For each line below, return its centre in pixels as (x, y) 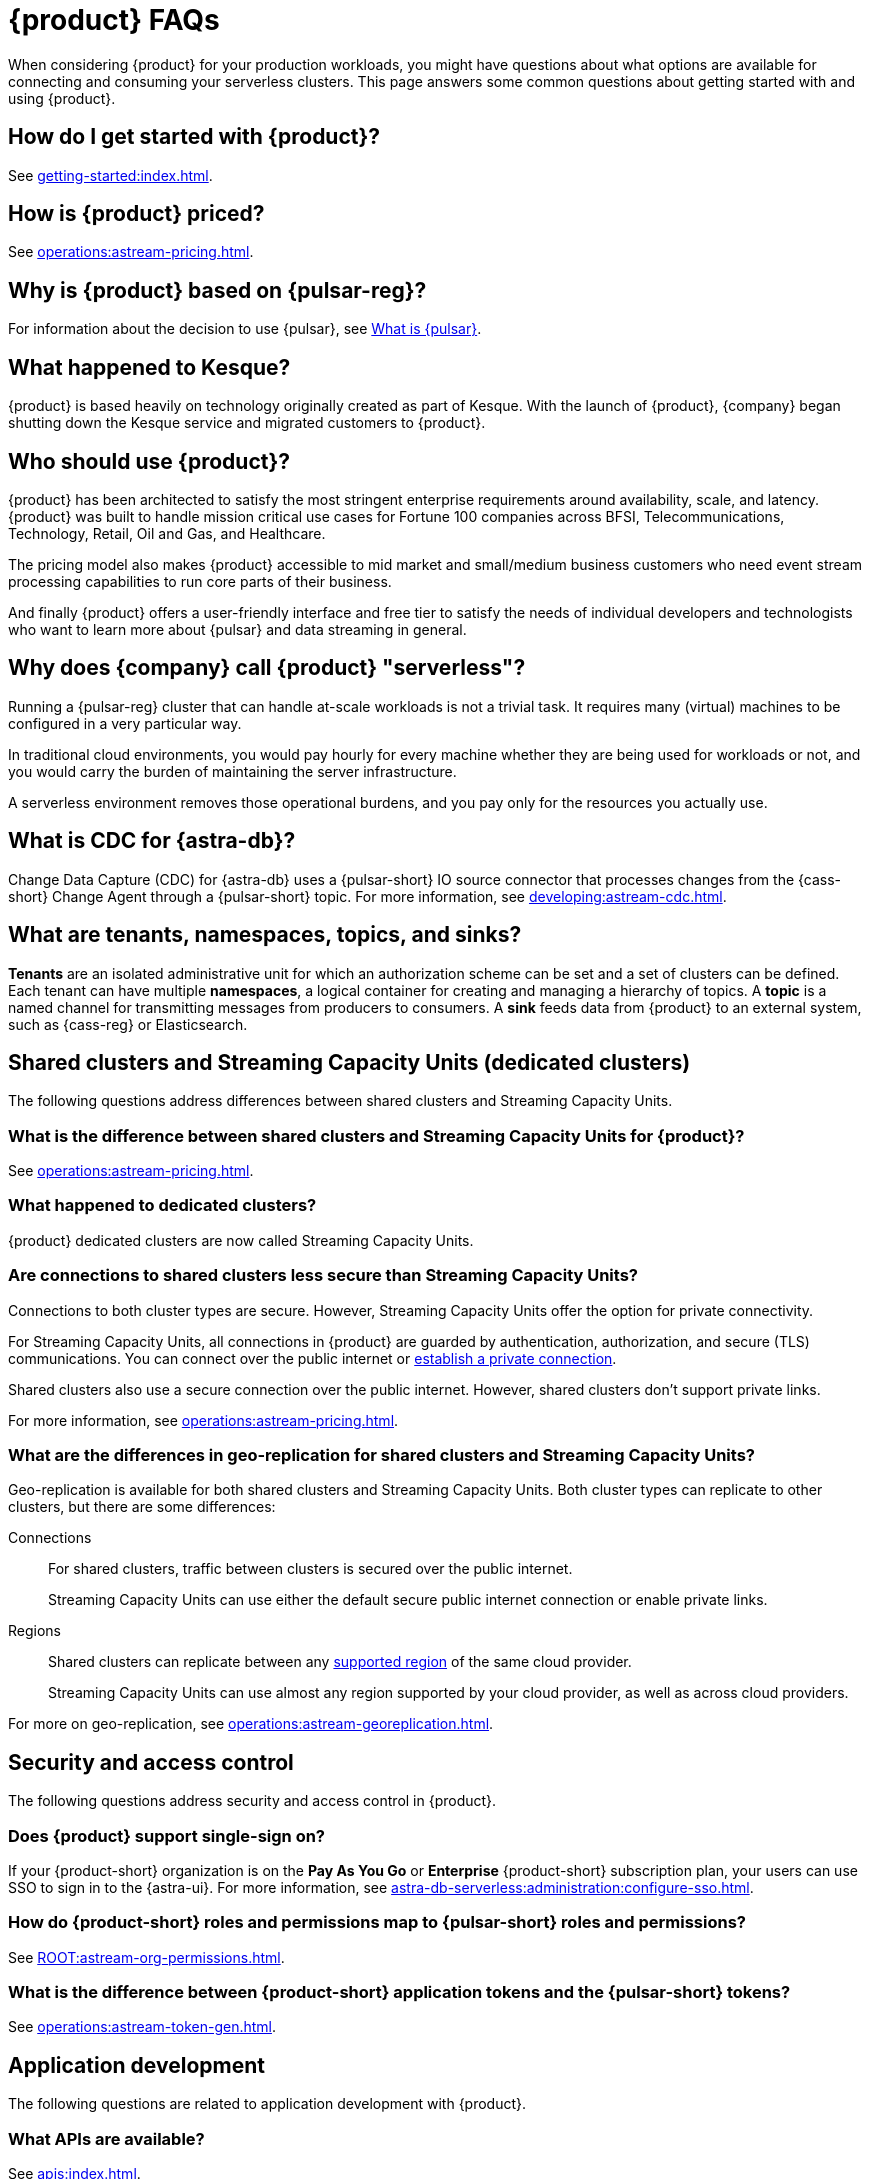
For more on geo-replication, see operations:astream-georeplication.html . (251, 1724)
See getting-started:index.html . (110, 175)
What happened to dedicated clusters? (162, 1205)
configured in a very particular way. (125, 723)
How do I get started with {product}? (194, 137)
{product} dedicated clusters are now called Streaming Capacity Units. (241, 1240)
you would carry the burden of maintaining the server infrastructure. (232, 771)
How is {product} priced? (136, 214)
